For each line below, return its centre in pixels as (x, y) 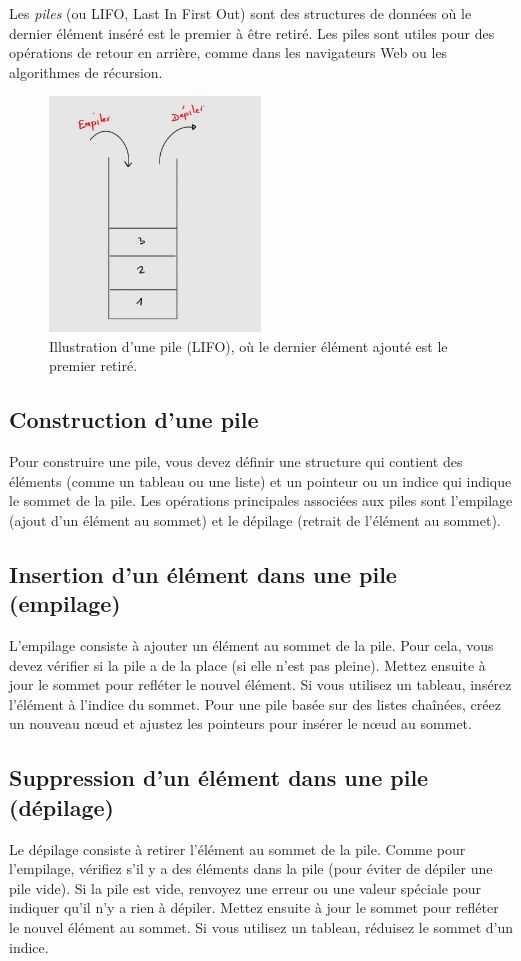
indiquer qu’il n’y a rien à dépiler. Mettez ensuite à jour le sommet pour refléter (254, 907)
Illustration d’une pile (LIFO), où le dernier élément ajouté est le (248, 345)
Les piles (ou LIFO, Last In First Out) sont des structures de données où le (240, 13)
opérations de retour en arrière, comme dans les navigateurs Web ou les (228, 52)
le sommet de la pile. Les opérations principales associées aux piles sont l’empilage (261, 500)
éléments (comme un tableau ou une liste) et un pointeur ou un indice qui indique (260, 480)
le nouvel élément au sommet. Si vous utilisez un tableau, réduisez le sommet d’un (261, 926)
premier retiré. (93, 365)
